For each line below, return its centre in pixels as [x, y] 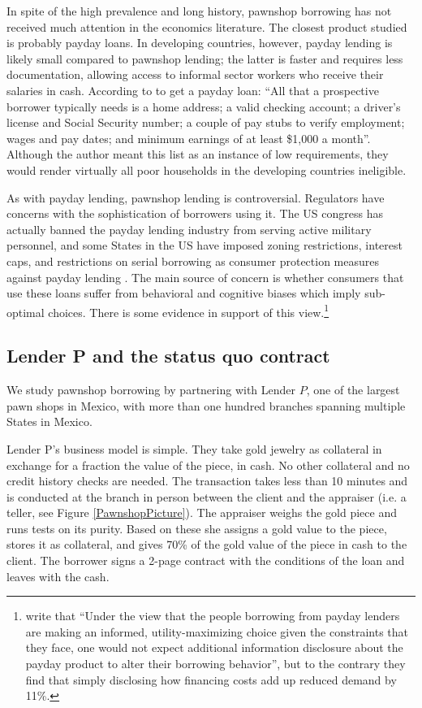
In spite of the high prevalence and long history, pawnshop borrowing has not [199, 11]
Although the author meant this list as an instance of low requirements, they [198, 154]
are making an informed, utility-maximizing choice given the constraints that [217, 631]
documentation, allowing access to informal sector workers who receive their [195, 74]
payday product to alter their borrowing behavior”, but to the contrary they [215, 664]
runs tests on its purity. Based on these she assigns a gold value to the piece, [197, 528]
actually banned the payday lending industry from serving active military [189, 229]
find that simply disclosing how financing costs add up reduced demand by [211, 679]
